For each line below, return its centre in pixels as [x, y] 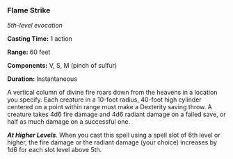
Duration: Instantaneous [42, 79]
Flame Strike [29, 10]
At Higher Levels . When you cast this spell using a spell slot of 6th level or [114, 135]
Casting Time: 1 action [40, 39]
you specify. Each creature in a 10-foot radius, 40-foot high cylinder [104, 100]
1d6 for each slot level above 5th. [55, 150]
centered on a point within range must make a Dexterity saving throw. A [110, 107]
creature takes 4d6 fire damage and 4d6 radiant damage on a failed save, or [116, 114]
